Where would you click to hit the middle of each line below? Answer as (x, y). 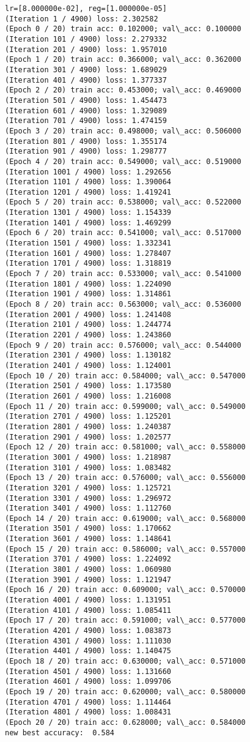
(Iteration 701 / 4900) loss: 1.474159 (86, 121)
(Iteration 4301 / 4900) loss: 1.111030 (88, 641)
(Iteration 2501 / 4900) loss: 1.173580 (88, 386)
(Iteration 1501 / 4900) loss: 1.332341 (88, 243)
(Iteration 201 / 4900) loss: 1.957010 (86, 49)
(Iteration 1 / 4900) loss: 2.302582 (82, 19)
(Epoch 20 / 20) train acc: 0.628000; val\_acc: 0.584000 (125, 722)
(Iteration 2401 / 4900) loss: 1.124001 (88, 365)
